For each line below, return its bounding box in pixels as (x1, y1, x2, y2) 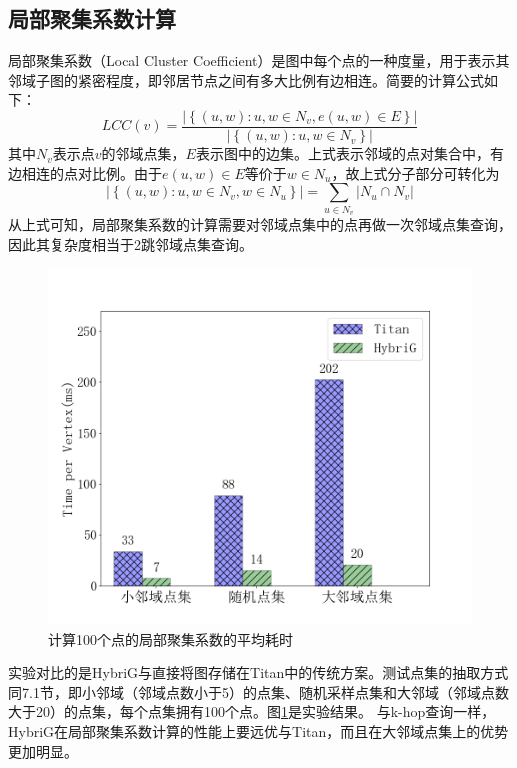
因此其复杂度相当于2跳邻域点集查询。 (8, 233, 253, 254)
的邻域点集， (101, 143, 186, 164)
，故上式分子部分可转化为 (331, 162, 500, 183)
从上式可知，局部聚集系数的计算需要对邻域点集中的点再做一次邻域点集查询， (8, 213, 512, 234)
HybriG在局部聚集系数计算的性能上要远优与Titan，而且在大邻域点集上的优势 (8, 721, 509, 742)
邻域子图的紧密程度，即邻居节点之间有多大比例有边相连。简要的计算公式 (8, 69, 484, 90)
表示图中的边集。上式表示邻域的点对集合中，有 (195, 143, 504, 164)
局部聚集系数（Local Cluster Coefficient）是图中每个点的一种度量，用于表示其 (8, 50, 510, 71)
